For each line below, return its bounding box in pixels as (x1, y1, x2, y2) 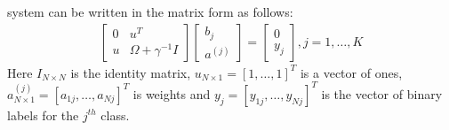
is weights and (132, 84, 211, 103)
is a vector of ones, (300, 63, 403, 81)
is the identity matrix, (70, 63, 191, 81)
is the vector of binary (321, 84, 443, 103)
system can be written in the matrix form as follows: (7, 3, 293, 20)
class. (100, 105, 130, 124)
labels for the (7, 105, 79, 124)
